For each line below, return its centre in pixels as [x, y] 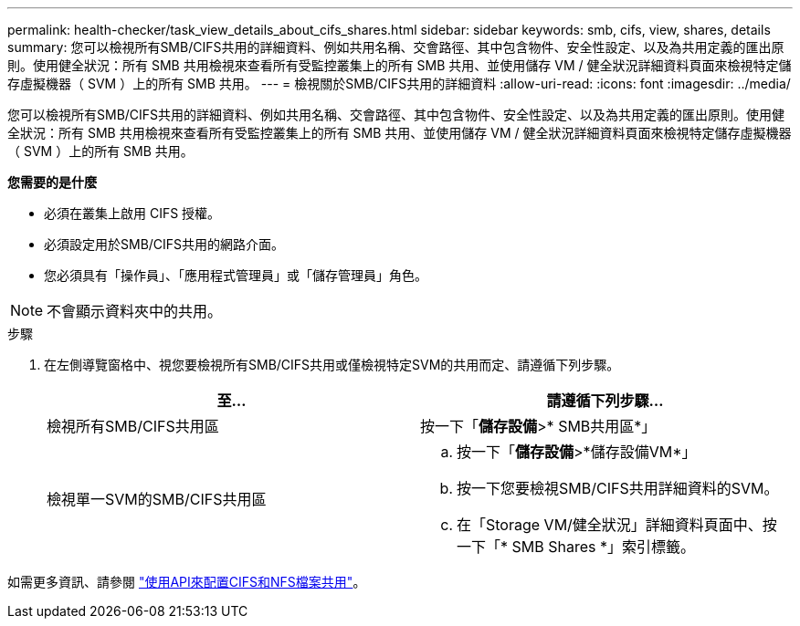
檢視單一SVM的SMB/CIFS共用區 [157, 499]
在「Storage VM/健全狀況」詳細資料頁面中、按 [617, 525]
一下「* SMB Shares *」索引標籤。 [576, 547]
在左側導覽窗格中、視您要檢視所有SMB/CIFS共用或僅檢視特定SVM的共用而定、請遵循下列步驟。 [332, 365]
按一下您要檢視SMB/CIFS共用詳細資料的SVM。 [618, 488]
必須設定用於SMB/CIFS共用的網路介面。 [164, 244]
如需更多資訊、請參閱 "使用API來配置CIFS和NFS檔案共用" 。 [187, 582]
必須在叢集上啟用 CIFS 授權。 [132, 213]
